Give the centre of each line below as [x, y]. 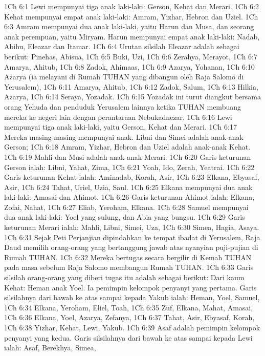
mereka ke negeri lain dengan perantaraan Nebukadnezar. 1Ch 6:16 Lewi [118, 117]
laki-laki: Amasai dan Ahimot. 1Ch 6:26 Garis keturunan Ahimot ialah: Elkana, [129, 197]
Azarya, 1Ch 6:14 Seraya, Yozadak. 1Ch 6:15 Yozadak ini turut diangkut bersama [132, 97]
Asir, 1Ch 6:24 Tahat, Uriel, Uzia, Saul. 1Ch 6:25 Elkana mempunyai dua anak [128, 187]
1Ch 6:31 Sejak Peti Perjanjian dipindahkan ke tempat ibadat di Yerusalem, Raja [132, 237]
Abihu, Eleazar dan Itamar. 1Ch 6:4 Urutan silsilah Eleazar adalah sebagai [122, 46]
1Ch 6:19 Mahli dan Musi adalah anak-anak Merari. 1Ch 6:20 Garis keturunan [128, 156]
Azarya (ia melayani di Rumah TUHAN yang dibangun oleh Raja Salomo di [124, 77]
